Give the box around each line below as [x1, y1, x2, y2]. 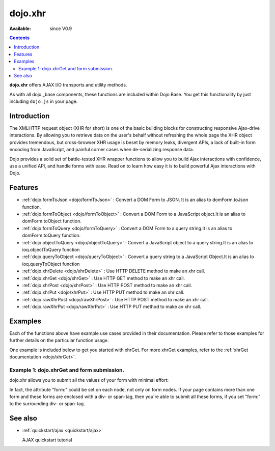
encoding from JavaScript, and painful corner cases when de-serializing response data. [9, 147, 195, 153]
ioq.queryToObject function [22, 261, 80, 267]
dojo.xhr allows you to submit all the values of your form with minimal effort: [9, 377, 169, 383]
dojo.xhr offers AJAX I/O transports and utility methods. [9, 82, 127, 88]
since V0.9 [49, 25, 72, 32]
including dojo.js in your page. [9, 98, 78, 104]
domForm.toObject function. [22, 218, 81, 224]
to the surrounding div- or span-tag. [9, 401, 85, 407]
